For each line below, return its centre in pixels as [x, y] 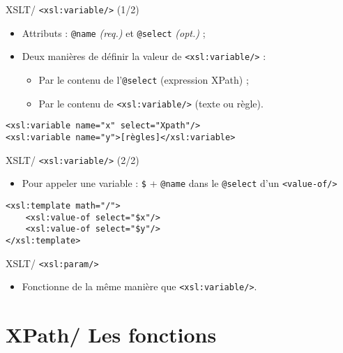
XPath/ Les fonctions [111, 335]
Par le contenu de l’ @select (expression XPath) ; [144, 79]
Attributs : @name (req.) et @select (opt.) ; [114, 32]
